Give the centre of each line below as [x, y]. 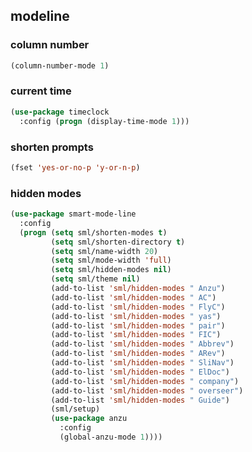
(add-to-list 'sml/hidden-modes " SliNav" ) [142, 363]
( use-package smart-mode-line [73, 214]
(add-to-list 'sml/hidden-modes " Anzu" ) [138, 289]
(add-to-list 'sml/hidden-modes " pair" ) [138, 325]
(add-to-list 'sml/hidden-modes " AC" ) [133, 297]
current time [41, 91]
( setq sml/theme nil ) [95, 279]
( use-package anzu [89, 419]
